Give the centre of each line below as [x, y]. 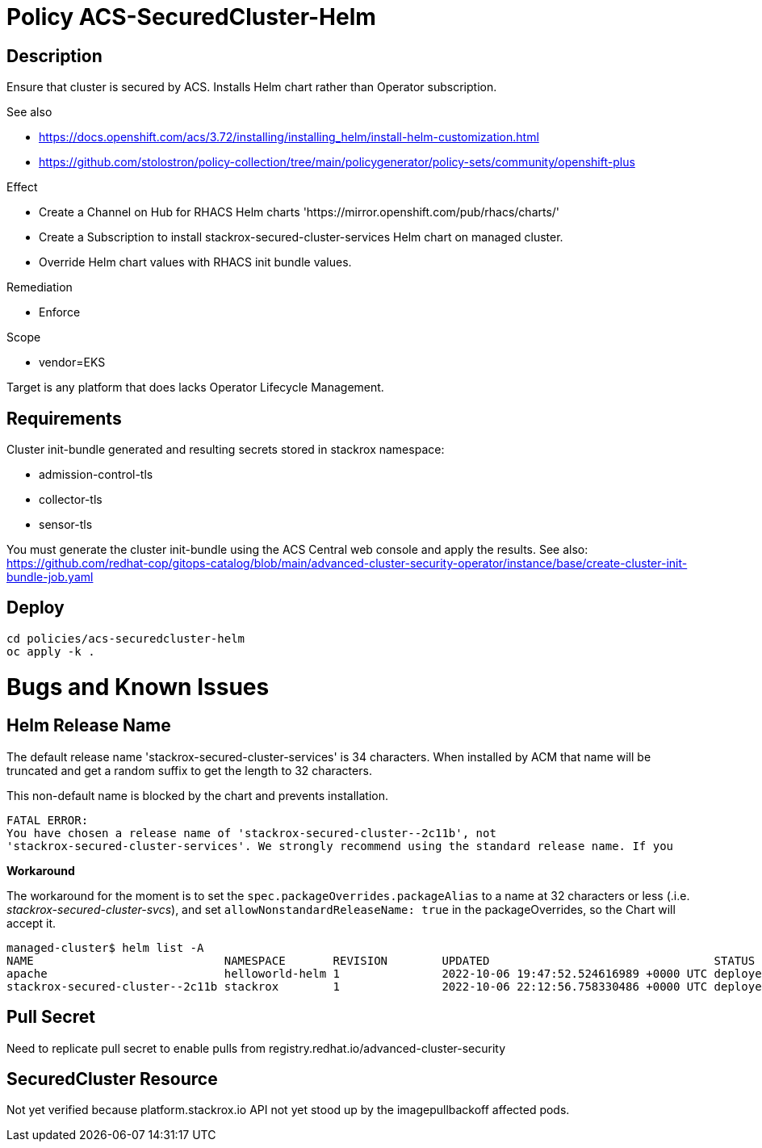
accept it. [31, 923]
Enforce [60, 312]
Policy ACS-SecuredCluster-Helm [191, 17]
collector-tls [71, 500]
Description [54, 56]
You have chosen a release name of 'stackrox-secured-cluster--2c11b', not [251, 833]
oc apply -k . [51, 651]
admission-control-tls [96, 475]
